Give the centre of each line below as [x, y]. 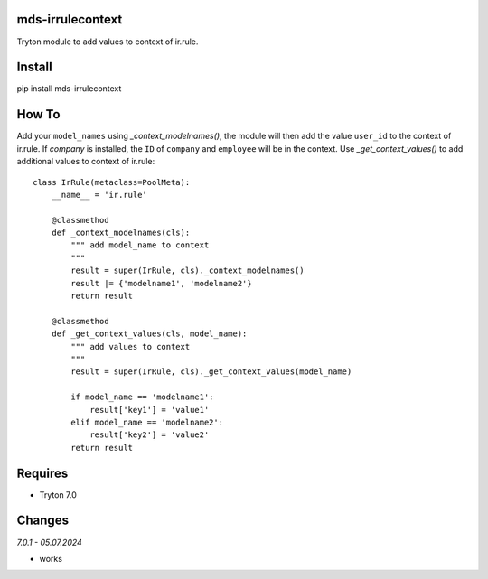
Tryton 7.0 [58, 495]
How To [38, 114]
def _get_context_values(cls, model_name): [149, 334]
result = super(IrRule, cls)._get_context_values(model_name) [211, 372]
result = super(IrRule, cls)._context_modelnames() [188, 271]
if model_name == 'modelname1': [142, 397]
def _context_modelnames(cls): [121, 233]
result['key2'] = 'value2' [150, 435]
